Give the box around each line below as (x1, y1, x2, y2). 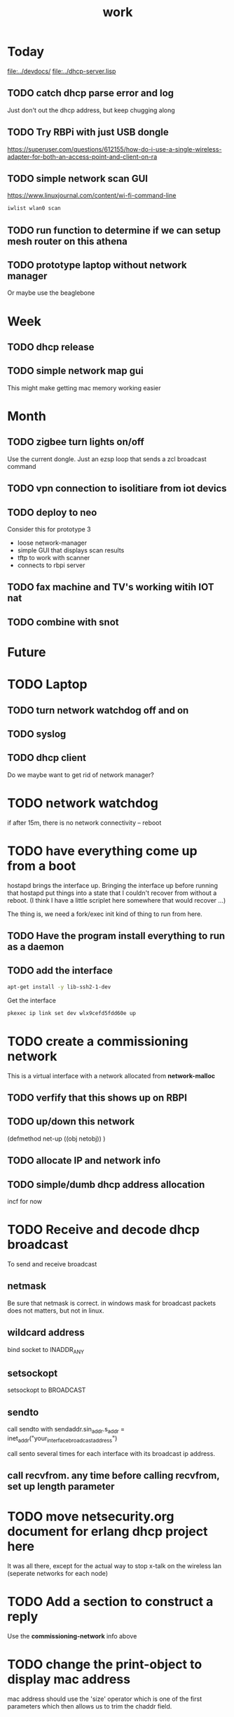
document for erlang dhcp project (7, 1524, 208, 1539)
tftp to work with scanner (17, 554, 90, 562)
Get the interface (7, 996, 56, 1005)
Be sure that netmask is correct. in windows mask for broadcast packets (7, 1299, 216, 1307)
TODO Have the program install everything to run (7, 930, 226, 942)
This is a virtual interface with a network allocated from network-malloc (7, 1071, 216, 1080)
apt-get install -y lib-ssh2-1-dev (7, 983, 111, 990)
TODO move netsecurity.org (7, 1509, 174, 1525)
